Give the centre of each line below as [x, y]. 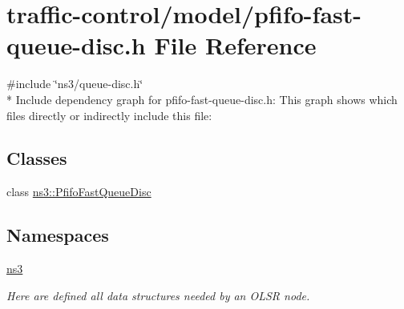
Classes [37, 158]
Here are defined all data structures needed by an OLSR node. [158, 295]
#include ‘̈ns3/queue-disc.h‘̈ [75, 84]
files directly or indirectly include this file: [109, 115]
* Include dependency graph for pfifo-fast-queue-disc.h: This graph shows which [202, 99]
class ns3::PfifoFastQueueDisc [79, 192]
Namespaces [58, 235]
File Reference [235, 45]
